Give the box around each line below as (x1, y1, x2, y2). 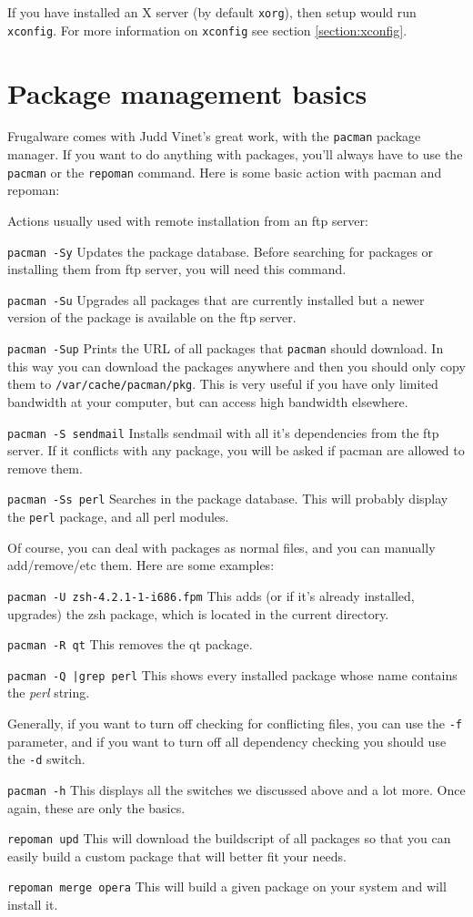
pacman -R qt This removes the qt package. (7, 635, 253, 654)
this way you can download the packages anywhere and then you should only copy (7, 356, 466, 375)
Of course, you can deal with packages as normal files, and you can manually (7, 537, 436, 556)
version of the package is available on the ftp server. (7, 308, 297, 327)
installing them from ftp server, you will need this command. (7, 260, 347, 279)
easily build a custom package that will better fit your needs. (7, 846, 347, 865)
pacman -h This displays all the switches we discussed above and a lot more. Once (7, 779, 466, 799)
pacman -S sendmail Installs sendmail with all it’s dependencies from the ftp (7, 423, 439, 442)
